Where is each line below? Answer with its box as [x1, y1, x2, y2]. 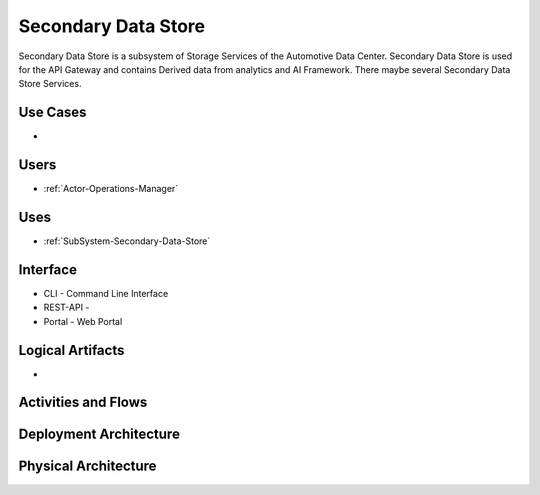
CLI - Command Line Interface [43, 287, 169, 299]
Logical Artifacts [18, 341, 125, 359]
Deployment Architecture [18, 426, 180, 443]
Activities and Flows [18, 394, 148, 411]
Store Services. [18, 78, 82, 90]
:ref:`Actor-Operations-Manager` [43, 183, 179, 195]
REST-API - [43, 301, 90, 314]
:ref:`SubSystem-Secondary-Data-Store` [43, 235, 211, 247]
